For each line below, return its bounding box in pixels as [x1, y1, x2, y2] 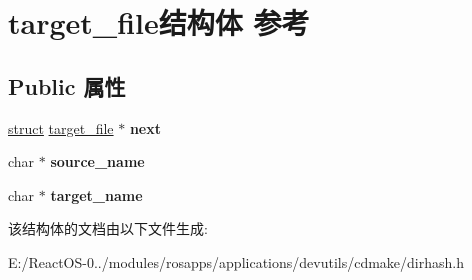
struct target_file [8, 117, 114, 138]
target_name [50, 184, 143, 205]
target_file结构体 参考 [8, 2, 310, 43]
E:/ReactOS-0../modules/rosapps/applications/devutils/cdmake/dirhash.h [8, 251, 464, 272]
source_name [50, 151, 145, 172]
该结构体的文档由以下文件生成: [8, 218, 208, 239]
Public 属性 [8, 70, 126, 101]
